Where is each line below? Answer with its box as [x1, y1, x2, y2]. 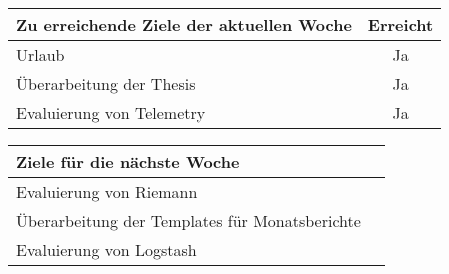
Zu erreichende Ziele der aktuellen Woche [16, 13, 352, 36]
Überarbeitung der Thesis [16, 72, 196, 95]
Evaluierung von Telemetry [16, 101, 206, 124]
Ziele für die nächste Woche [16, 150, 240, 173]
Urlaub [16, 43, 65, 66]
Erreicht [367, 13, 434, 36]
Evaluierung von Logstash [16, 238, 197, 261]
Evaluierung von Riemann [16, 180, 198, 203]
